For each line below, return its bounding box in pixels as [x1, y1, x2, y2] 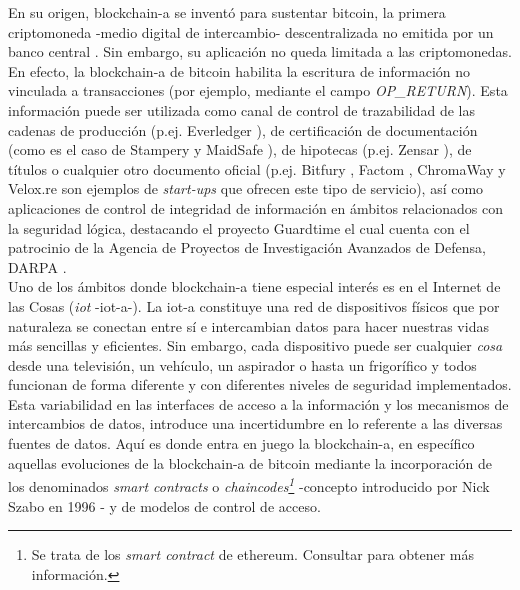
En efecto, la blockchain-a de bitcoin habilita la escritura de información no [8, 60, 471, 81]
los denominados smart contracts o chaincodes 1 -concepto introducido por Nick [8, 473, 490, 496]
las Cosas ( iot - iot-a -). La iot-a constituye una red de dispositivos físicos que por [8, 295, 500, 316]
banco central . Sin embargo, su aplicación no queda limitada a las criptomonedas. [8, 41, 512, 62]
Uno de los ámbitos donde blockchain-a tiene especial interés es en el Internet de [8, 276, 501, 297]
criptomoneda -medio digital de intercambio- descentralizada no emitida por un [8, 21, 494, 42]
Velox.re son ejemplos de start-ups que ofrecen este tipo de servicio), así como [8, 178, 484, 199]
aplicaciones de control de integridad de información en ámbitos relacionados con [8, 197, 504, 218]
